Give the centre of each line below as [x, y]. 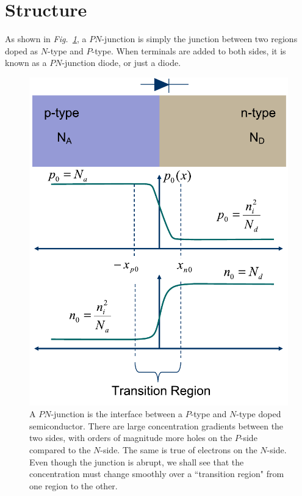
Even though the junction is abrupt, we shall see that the [137, 461]
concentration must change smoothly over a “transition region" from [157, 474]
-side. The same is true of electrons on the [179, 450]
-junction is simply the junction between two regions [200, 39]
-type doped [259, 414]
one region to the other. [74, 485]
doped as [22, 50]
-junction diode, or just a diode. [121, 63]
